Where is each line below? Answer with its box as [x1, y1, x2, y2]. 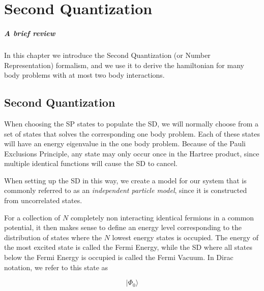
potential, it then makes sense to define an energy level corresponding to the [4, 222, 242, 233]
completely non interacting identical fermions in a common [70, 212, 254, 222]
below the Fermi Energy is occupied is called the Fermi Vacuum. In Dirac [4, 252, 233, 263]
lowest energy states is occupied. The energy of [112, 232, 258, 242]
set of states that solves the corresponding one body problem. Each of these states [4, 128, 260, 139]
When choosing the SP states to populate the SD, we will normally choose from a [4, 118, 259, 128]
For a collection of [4, 212, 61, 222]
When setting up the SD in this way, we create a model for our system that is [4, 175, 247, 185]
